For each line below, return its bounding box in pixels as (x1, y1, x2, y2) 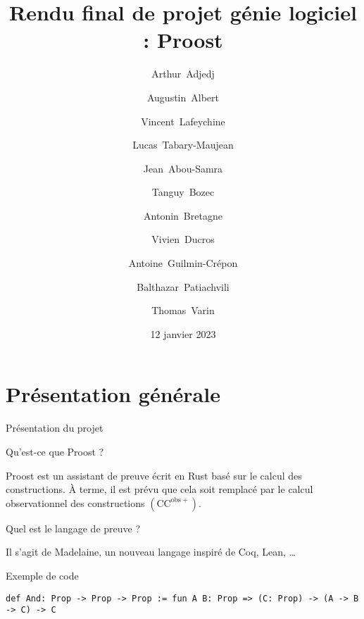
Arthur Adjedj (151, 66, 215, 81)
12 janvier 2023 (150, 326, 216, 341)
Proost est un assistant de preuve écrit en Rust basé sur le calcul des (6, 468, 302, 482)
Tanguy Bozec (151, 185, 215, 199)
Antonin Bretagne (144, 208, 222, 223)
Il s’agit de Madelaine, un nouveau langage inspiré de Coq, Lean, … (6, 544, 296, 559)
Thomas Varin (151, 303, 215, 318)
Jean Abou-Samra (143, 161, 223, 175)
